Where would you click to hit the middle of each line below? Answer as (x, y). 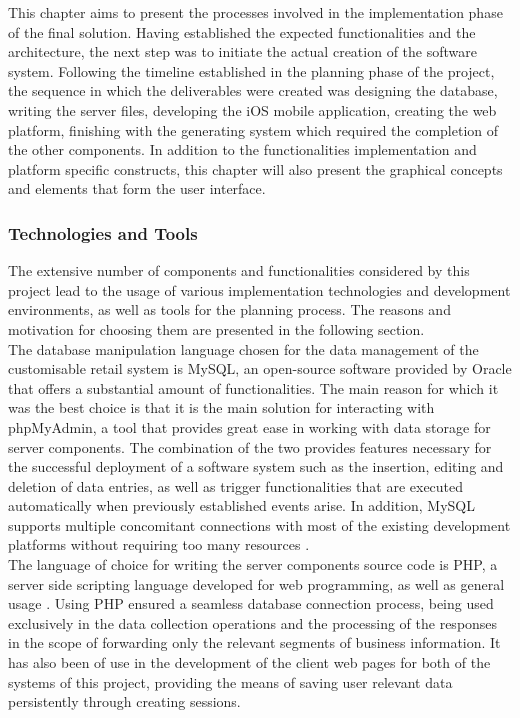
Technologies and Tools (103, 232)
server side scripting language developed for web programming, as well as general (256, 583)
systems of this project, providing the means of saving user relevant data (230, 681)
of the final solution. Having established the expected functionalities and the (242, 31)
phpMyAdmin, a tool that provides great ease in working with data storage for (249, 426)
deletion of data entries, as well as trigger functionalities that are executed (236, 485)
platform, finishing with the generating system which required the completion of (253, 129)
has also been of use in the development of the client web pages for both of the (249, 662)
